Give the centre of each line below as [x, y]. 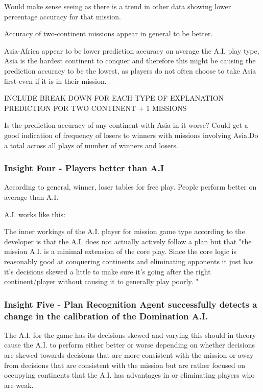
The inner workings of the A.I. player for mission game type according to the [125, 231]
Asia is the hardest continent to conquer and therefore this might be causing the [130, 61]
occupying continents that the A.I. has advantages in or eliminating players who [129, 375]
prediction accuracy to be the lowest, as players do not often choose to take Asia [130, 70]
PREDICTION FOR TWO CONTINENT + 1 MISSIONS [95, 108]
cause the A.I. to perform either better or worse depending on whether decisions [129, 345]
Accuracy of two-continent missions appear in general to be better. [109, 33]
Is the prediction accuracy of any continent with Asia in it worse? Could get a [126, 125]
